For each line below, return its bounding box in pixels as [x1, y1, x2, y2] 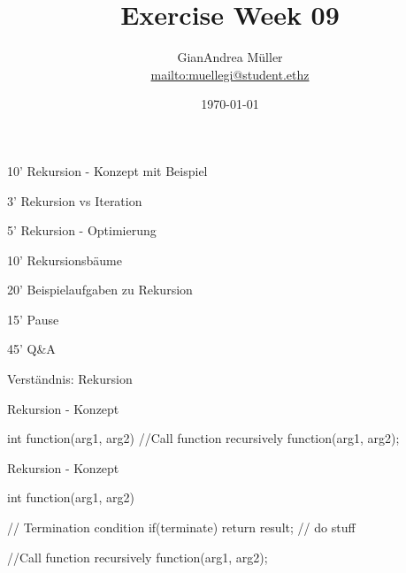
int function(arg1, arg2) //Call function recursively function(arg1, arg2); [7, 429, 400, 447]
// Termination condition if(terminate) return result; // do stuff [7, 518, 356, 537]
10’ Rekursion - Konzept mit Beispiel [7, 161, 208, 180]
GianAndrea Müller [177, 48, 283, 66]
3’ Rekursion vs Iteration [7, 191, 142, 210]
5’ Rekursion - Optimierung [7, 221, 157, 240]
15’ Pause [7, 309, 59, 328]
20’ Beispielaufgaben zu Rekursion [7, 280, 193, 299]
